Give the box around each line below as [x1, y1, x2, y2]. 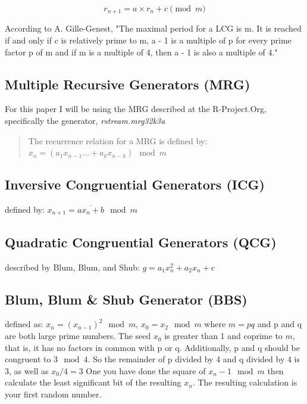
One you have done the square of [86, 364, 206, 377]
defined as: [5, 318, 43, 330]
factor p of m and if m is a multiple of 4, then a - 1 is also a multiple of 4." [5, 45, 278, 58]
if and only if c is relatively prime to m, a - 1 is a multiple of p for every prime [5, 34, 292, 46]
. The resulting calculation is [192, 376, 297, 389]
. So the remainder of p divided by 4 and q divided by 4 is [87, 353, 300, 365]
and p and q [257, 318, 302, 330]
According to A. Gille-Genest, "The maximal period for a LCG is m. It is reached [5, 22, 302, 35]
